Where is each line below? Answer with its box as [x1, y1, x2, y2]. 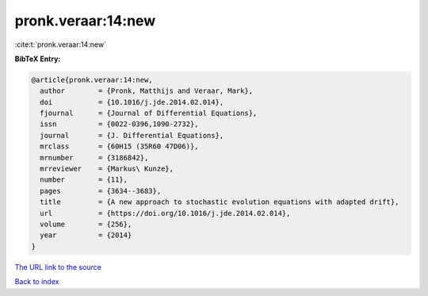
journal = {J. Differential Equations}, [40, 131, 224, 140]
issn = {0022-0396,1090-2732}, [40, 120, 199, 129]
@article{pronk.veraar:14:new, [31, 75, 154, 84]
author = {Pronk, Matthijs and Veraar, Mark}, [40, 86, 254, 95]
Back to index [14, 277, 59, 286]
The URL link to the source [14, 262, 102, 271]
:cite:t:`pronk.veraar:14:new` [14, 40, 107, 49]
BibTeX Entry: [14, 54, 61, 63]
